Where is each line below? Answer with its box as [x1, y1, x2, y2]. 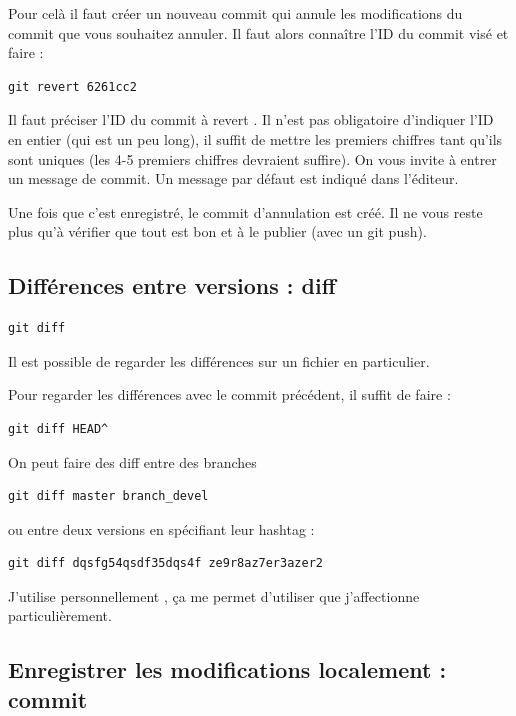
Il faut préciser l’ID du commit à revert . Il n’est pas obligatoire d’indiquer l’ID [8, 109, 494, 130]
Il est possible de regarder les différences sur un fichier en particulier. [8, 350, 430, 371]
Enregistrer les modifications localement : [8, 654, 447, 685]
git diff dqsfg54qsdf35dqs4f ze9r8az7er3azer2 [8, 556, 323, 571]
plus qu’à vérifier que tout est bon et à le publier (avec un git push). [8, 221, 427, 242]
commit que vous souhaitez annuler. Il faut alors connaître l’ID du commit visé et [8, 22, 509, 43]
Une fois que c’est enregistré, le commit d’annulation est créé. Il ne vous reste [8, 201, 483, 222]
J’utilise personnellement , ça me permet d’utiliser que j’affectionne [8, 585, 420, 606]
